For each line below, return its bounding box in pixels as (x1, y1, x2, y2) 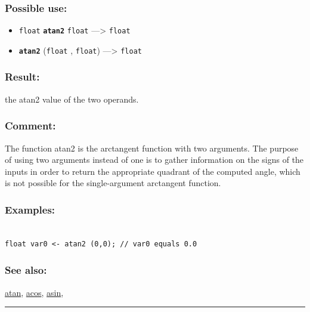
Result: (5, 69, 40, 84)
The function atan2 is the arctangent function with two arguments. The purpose (5, 141, 299, 154)
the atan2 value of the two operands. (5, 92, 139, 105)
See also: (5, 262, 47, 277)
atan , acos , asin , (5, 286, 64, 298)
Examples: (5, 202, 55, 217)
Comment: (5, 118, 56, 133)
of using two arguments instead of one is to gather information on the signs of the (5, 153, 304, 166)
